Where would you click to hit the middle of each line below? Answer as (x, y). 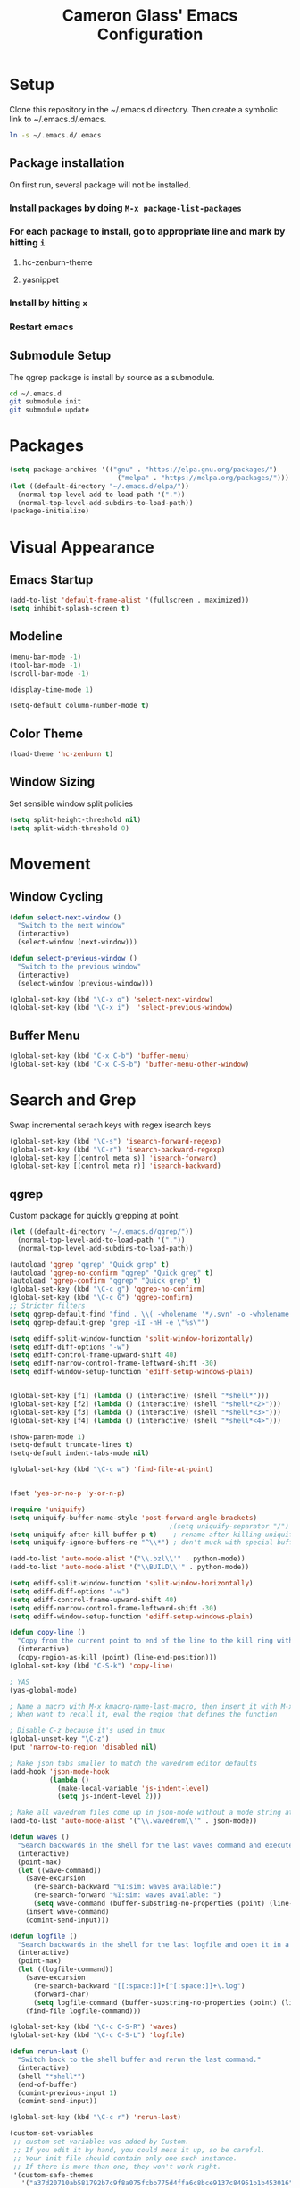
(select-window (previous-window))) (85, 983)
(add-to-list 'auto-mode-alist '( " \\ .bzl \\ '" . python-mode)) (127, 1559)
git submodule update (50, 410)
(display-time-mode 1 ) (51, 690)
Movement (50, 864)
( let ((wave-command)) (59, 1870)
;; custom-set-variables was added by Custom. (101, 2142)
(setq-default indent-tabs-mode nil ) (79, 1453)
